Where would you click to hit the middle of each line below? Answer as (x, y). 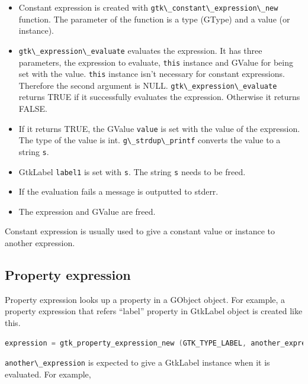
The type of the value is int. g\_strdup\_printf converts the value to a (150, 140)
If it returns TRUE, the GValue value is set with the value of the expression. (159, 128)
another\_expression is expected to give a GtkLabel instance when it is (137, 362)
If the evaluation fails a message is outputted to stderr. (118, 191)
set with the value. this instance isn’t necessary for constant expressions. (152, 74)
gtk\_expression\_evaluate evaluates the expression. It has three (140, 50)
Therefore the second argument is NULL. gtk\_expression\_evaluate (148, 85)
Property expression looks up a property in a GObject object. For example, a (145, 299)
